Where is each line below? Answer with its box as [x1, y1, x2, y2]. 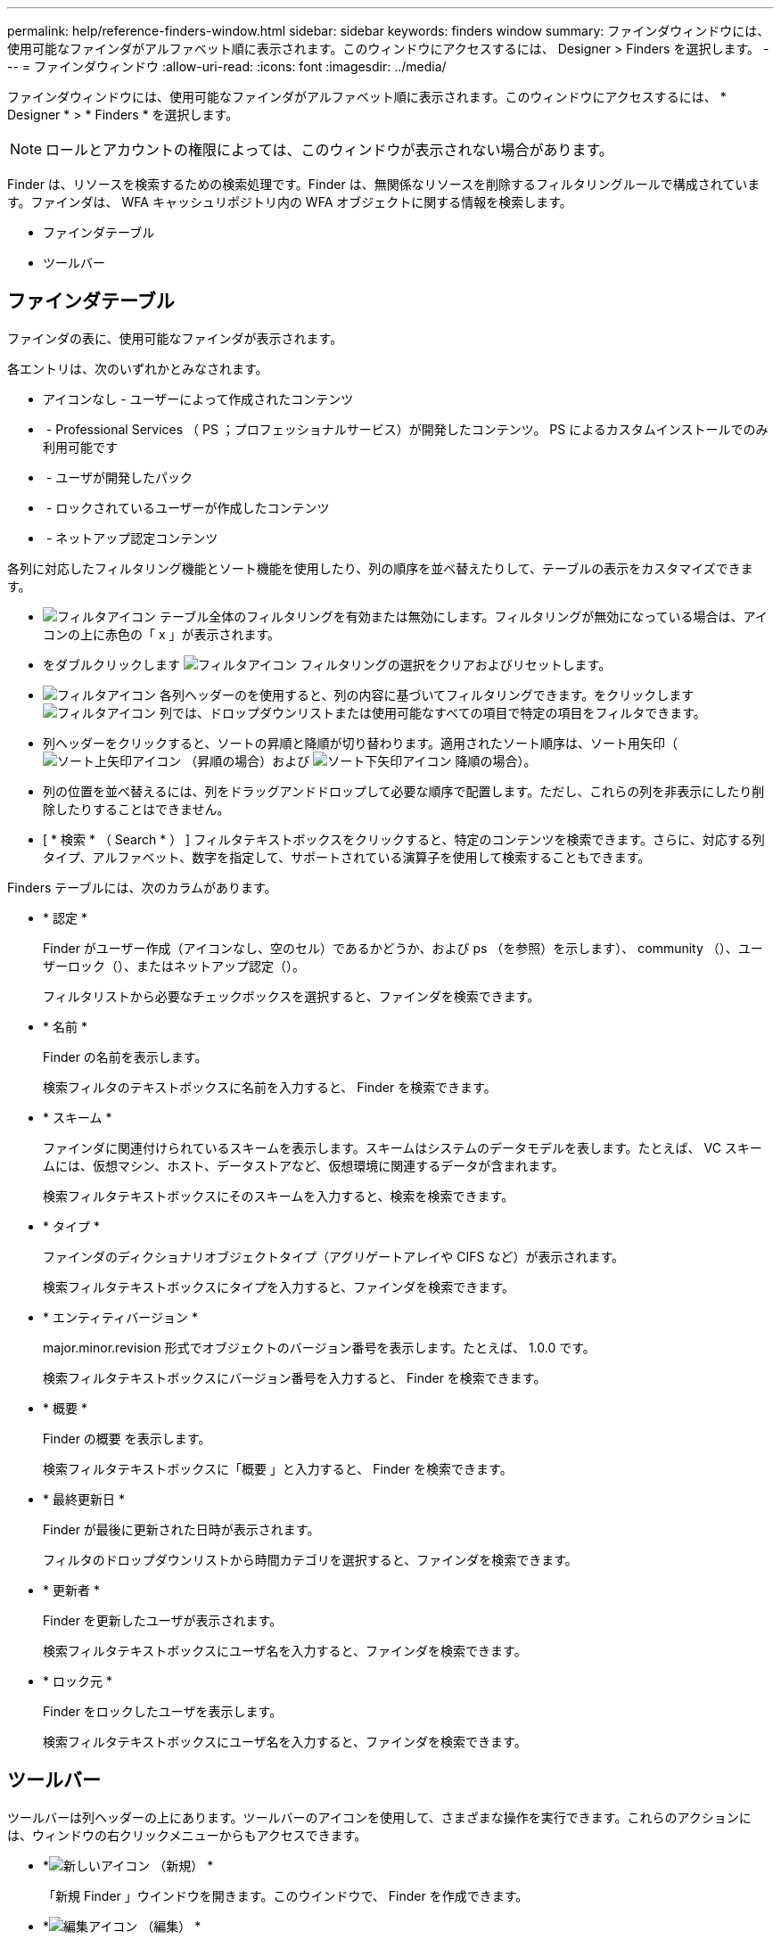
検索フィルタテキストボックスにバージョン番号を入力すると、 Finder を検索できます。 [43, 1369, 547, 1385]
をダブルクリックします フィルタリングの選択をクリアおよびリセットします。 [43, 656, 612, 672]
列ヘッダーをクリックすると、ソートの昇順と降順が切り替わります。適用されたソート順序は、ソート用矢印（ [43, 735, 678, 751]
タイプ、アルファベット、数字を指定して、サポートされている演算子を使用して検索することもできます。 [43, 849, 651, 865]
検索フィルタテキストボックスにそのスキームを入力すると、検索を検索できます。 [43, 1188, 514, 1204]
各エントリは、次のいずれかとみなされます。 [7, 360, 268, 376]
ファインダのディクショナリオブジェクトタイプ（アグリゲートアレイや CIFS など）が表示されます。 [43, 1248, 625, 1264]
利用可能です [43, 439, 118, 455]
